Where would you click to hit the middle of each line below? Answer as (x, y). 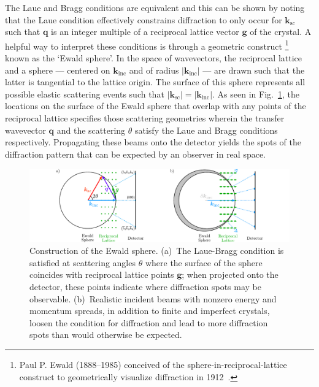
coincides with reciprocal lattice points (102, 274)
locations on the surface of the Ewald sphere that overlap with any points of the (156, 106)
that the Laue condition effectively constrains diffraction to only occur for (144, 19)
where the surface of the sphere (204, 262)
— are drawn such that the (254, 70)
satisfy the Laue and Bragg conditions (206, 130)
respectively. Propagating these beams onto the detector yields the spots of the (153, 142)
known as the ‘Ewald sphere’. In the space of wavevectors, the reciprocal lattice (153, 58)
